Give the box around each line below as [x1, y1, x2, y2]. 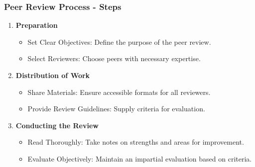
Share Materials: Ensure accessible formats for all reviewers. [27, 86, 211, 97]
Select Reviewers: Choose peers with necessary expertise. [27, 53, 201, 64]
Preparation [15, 20, 58, 30]
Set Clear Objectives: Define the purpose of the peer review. [27, 36, 211, 47]
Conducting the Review [15, 120, 99, 130]
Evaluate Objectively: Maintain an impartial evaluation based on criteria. [27, 153, 252, 164]
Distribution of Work [15, 70, 90, 80]
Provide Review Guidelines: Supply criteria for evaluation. [27, 103, 205, 114]
